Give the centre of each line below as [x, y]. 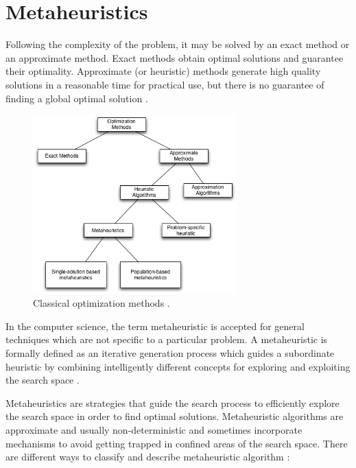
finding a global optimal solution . [77, 98]
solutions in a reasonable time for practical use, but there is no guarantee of [165, 84]
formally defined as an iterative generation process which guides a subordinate [170, 353]
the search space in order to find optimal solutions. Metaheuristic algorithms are [175, 416]
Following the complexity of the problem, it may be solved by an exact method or [178, 44]
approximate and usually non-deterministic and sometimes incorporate [154, 430]
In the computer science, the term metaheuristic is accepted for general [155, 326]
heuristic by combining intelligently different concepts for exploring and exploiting [178, 366]
